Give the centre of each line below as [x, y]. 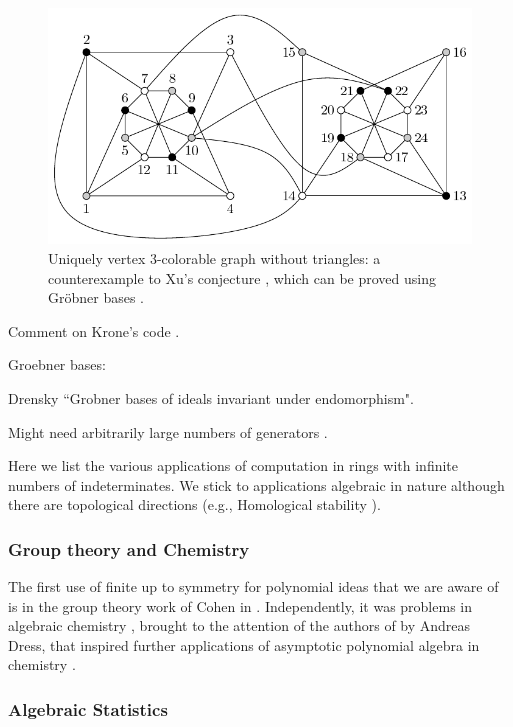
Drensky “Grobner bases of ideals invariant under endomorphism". [211, 397]
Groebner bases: [57, 364]
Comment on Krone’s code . [94, 330]
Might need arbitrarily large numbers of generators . [168, 431]
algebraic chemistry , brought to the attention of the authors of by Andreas [239, 625]
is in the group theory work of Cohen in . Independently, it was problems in [240, 605]
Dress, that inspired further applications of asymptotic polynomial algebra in [244, 644]
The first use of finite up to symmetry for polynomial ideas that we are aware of [253, 586]
